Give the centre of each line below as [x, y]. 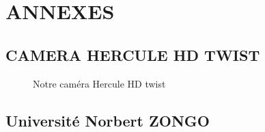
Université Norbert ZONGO [108, 120]
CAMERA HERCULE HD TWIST [133, 54]
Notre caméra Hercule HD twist [99, 83]
